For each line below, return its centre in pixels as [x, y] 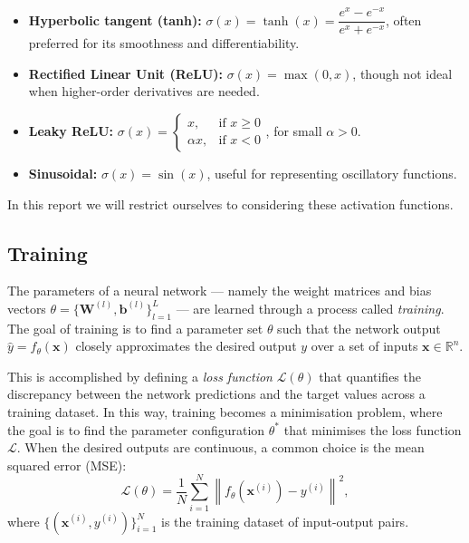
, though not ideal [402, 73]
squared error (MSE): [67, 465]
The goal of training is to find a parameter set [135, 328]
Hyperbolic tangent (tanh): [115, 19]
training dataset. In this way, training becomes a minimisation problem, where [225, 412]
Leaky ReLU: [71, 130]
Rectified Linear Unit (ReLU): [126, 73]
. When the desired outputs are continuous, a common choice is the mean [220, 447]
